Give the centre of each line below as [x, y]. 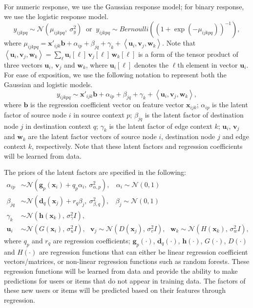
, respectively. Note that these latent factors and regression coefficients [137, 146]
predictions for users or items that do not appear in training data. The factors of [125, 280]
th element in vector [208, 64]
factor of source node [35, 114]
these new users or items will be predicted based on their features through [115, 290]
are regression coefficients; [92, 240]
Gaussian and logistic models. [48, 84]
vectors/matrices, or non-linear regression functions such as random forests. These [127, 261]
